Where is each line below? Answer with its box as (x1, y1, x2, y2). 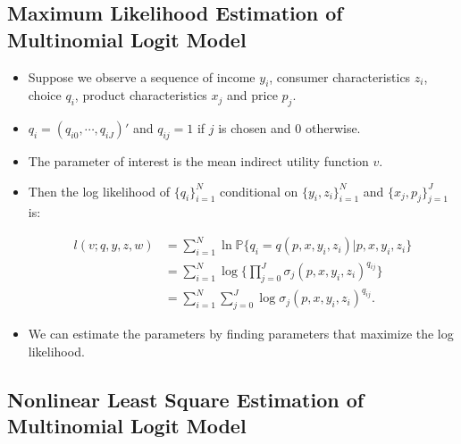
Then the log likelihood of (28, 181, 171, 200)
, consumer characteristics (269, 67, 411, 86)
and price (227, 86, 278, 105)
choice (28, 86, 62, 105)
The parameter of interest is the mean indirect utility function (28, 151, 369, 170)
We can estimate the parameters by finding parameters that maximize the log (28, 324, 454, 343)
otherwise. (305, 119, 361, 138)
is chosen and (218, 119, 291, 138)
